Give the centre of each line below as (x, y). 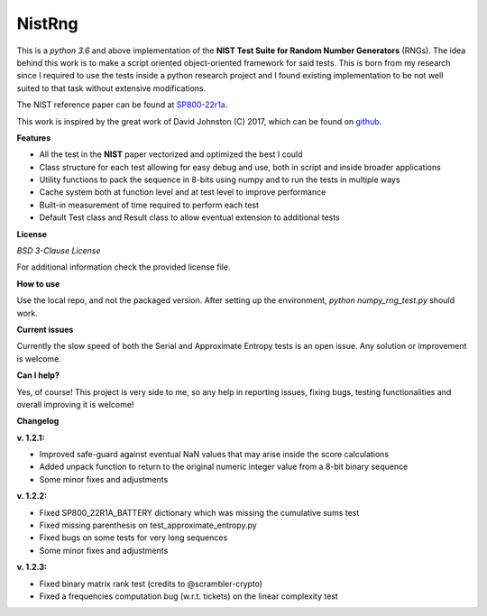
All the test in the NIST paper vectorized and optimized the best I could (171, 154)
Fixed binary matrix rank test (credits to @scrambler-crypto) (151, 584)
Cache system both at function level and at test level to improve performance (183, 192)
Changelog (38, 421)
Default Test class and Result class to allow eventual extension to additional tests (189, 217)
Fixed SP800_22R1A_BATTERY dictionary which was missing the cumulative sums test (199, 512)
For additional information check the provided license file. (124, 267)
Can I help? (38, 375)
